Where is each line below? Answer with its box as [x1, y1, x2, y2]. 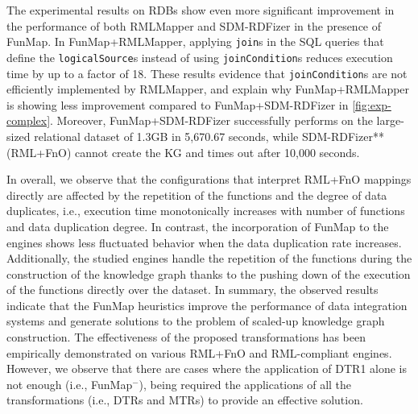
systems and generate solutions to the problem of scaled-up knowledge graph [6, 313, 385, 329]
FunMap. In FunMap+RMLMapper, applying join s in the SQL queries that [6, 33, 384, 50]
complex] [6, 112, 51, 129]
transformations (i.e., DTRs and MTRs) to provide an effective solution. [6, 391, 363, 408]
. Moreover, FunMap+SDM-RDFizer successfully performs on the [50, 112, 373, 129]
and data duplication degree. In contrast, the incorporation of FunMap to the [6, 217, 389, 234]
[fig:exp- [352, 96, 391, 113]
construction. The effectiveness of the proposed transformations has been [6, 329, 366, 346]
